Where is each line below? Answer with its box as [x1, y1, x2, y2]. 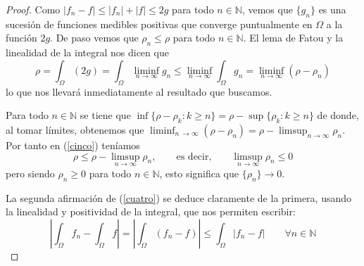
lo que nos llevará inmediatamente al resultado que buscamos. [6, 84, 272, 99]
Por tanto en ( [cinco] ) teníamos [6, 137, 140, 152]
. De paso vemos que [50, 30, 139, 45]
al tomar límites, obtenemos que [6, 122, 144, 137]
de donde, [317, 108, 359, 122]
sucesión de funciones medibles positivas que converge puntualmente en [6, 16, 313, 31]
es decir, [176, 151, 212, 162]
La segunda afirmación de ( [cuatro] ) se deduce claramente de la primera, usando [6, 190, 352, 205]
